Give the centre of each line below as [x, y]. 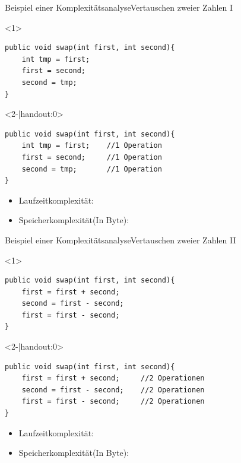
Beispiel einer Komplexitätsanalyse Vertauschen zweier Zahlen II [120, 240]
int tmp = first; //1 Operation [92, 146]
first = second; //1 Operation [92, 157]
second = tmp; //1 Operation [92, 169]
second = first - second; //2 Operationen [113, 390]
